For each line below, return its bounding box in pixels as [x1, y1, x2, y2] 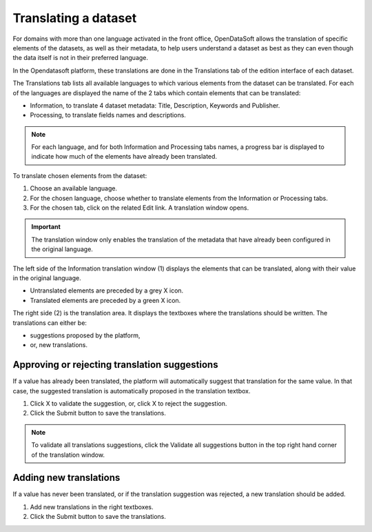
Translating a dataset [12, 10, 137, 26]
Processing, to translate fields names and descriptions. [30, 111, 186, 119]
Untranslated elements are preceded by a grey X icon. [30, 286, 184, 295]
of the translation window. [31, 451, 105, 459]
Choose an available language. [30, 184, 117, 193]
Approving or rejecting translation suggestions [12, 359, 218, 371]
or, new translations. [30, 341, 88, 349]
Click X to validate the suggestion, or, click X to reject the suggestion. [30, 400, 227, 407]
